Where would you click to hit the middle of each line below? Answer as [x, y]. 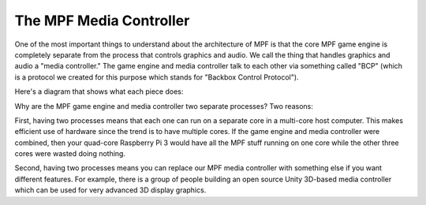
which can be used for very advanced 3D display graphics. [110, 190]
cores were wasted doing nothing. [70, 154]
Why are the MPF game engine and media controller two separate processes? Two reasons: [164, 106]
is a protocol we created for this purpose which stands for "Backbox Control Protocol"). [157, 77]
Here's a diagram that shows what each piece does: [99, 91]
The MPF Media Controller [102, 20]
